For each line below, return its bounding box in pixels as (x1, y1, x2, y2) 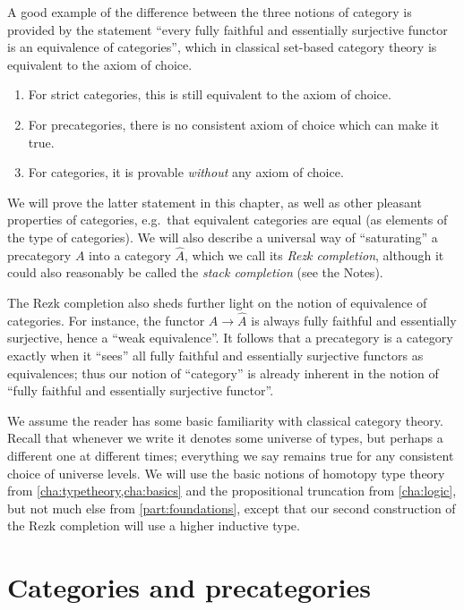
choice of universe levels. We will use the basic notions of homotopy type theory (7, 463, 445, 482)
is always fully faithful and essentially (251, 310, 457, 329)
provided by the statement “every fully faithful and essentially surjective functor (7, 20, 448, 38)
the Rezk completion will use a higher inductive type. (7, 516, 300, 535)
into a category (89, 245, 171, 264)
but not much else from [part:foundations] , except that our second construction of (7, 498, 456, 517)
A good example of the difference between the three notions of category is (7, 3, 412, 21)
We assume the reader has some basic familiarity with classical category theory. (7, 411, 443, 429)
